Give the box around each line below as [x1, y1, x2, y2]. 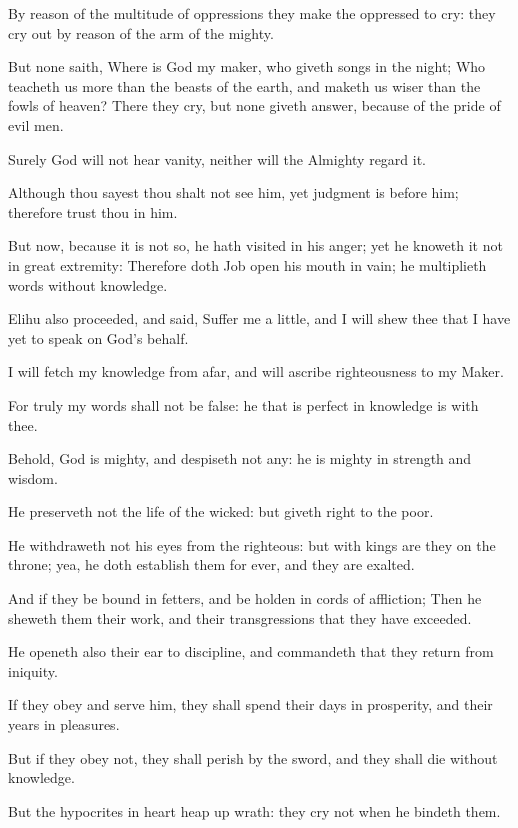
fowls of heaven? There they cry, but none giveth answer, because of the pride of [8, 95, 501, 116]
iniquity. [8, 660, 58, 681]
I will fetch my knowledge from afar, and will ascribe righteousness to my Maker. [8, 361, 504, 382]
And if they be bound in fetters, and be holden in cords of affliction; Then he [8, 588, 482, 609]
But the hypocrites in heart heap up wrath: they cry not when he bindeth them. [8, 800, 501, 821]
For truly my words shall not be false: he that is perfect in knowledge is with [8, 394, 479, 415]
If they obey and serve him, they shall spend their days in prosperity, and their [8, 694, 493, 715]
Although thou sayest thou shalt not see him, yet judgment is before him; [8, 182, 459, 203]
